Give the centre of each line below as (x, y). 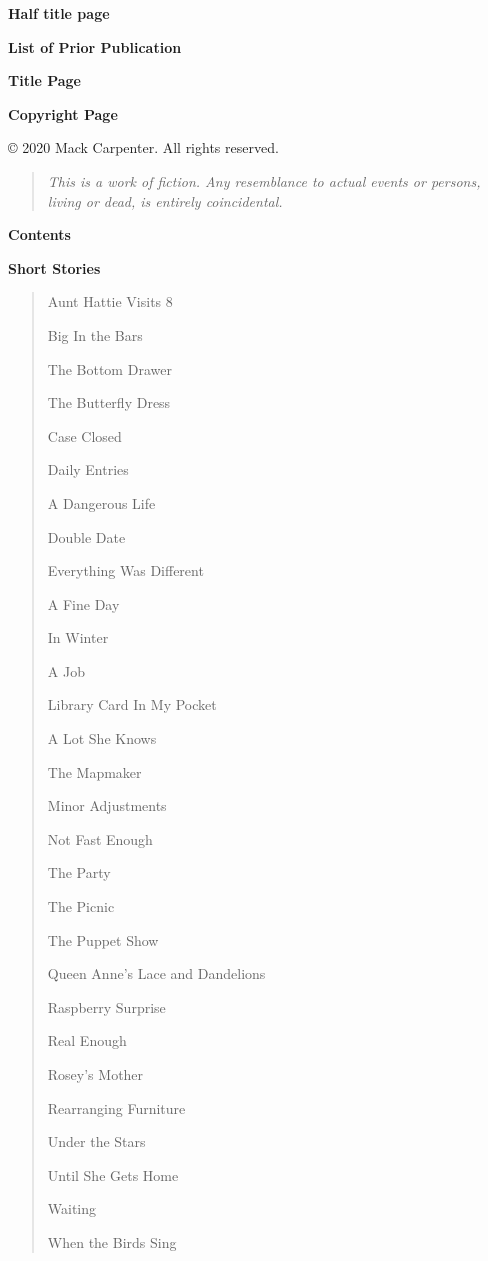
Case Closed (84, 435)
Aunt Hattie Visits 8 (110, 301)
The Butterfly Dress (109, 402)
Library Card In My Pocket (132, 704)
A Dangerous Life (101, 502)
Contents (39, 234)
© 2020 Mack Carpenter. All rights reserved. (143, 147)
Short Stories (54, 267)
